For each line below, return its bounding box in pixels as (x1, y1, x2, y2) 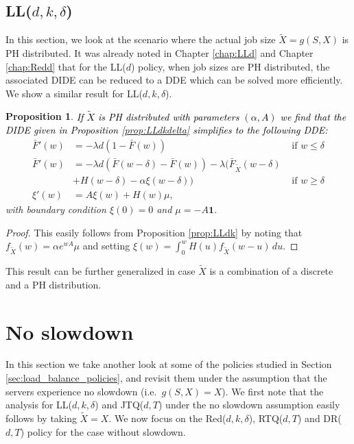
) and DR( (297, 411, 342, 425)
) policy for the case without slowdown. (20, 424, 186, 439)
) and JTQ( (95, 397, 144, 412)
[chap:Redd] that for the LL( (5, 59, 126, 73)
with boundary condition (5, 201, 106, 216)
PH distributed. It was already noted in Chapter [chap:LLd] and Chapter (5, 46, 314, 60)
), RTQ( (248, 411, 283, 425)
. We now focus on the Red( (108, 411, 226, 425)
